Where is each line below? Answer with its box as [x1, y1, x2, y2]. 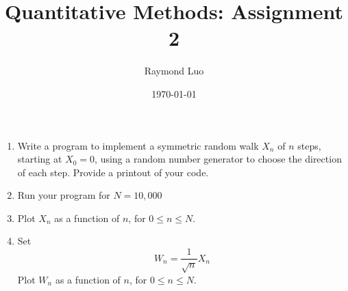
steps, [297, 138, 321, 152]
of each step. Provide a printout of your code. [17, 165, 209, 179]
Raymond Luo [144, 64, 204, 78]
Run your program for [17, 188, 110, 202]
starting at [17, 152, 62, 166]
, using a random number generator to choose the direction [95, 152, 342, 166]
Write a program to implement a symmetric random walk [17, 138, 259, 152]
